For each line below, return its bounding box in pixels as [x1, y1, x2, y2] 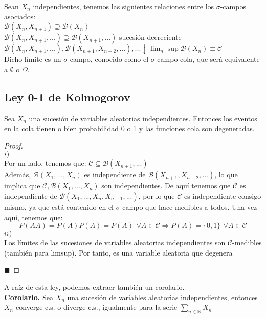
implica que [4, 180, 40, 191]
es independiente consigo [184, 190, 261, 201]
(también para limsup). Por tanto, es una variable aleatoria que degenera [4, 247, 233, 258]
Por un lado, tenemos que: [4, 158, 86, 168]
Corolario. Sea [4, 291, 53, 302]
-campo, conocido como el [68, 54, 149, 65]
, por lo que [138, 190, 175, 201]
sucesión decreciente [119, 32, 182, 43]
